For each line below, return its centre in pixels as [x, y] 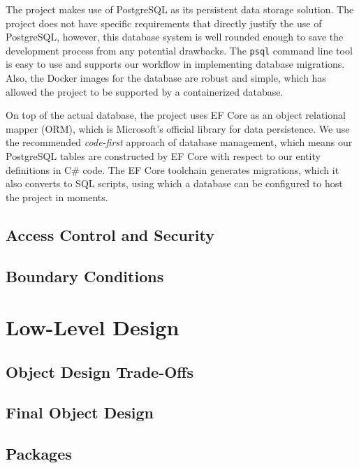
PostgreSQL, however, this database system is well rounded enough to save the [175, 37]
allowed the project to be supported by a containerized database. [145, 91]
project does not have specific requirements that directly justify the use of [164, 23]
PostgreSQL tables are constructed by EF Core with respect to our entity [163, 156]
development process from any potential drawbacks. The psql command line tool [179, 50]
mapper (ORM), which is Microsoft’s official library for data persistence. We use [178, 128]
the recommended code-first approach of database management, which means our [179, 142]
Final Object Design [80, 412]
